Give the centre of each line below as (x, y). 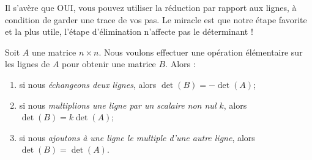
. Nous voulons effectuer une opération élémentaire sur (201, 52)
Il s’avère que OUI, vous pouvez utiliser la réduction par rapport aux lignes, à (151, 7)
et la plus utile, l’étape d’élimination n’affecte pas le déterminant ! (129, 31)
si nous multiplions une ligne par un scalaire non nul (118, 105)
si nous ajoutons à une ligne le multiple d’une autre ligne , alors (137, 137)
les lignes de (28, 64)
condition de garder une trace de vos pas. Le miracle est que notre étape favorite (156, 19)
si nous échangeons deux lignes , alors (88, 84)
